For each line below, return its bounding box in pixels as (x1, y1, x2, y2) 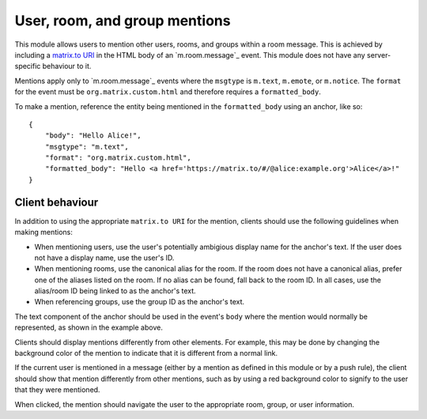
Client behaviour (14, 195, 99, 209)
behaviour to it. (42, 62, 92, 71)
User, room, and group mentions (14, 12, 231, 29)
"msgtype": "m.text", (44, 142, 130, 151)
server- (366, 50, 391, 59)
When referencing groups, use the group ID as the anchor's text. (34, 297, 245, 307)
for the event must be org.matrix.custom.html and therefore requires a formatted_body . (14, 87, 322, 96)
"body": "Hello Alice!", (44, 131, 142, 140)
